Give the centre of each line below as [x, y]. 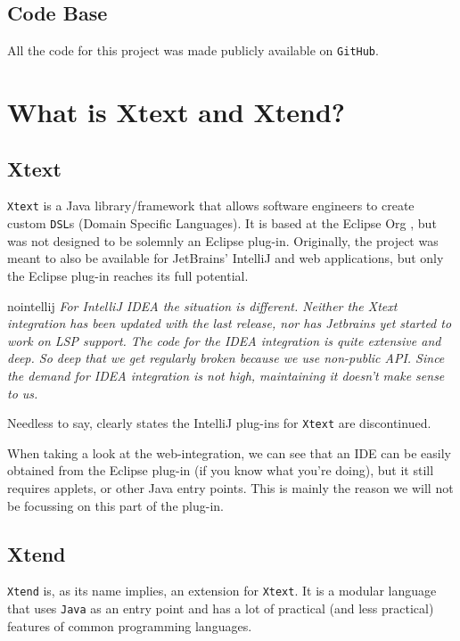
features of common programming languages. [130, 625]
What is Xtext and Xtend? [177, 112]
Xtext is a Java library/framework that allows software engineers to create [211, 205]
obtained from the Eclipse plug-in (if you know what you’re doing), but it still [221, 470]
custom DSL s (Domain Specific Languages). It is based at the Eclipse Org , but [222, 223]
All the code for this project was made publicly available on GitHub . [193, 50]
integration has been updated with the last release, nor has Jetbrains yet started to [230, 323]
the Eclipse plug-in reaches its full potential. [128, 275]
